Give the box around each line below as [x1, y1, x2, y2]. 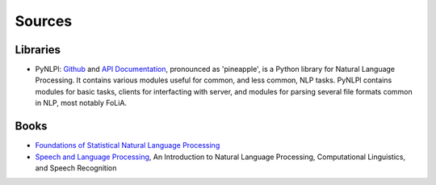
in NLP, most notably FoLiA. [35, 98, 128, 108]
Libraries [15, 43, 61, 57]
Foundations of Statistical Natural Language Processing [35, 141, 220, 150]
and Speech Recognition [35, 162, 117, 173]
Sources [15, 12, 73, 30]
